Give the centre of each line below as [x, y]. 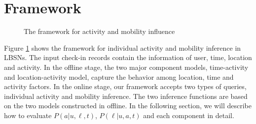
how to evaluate [28, 115]
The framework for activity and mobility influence [99, 31]
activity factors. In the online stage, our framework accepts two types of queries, [125, 86]
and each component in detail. [189, 115]
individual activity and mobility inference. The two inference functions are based [126, 96]
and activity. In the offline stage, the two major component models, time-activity [126, 67]
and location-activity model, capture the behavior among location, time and [119, 77]
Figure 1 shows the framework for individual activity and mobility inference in [123, 47]
